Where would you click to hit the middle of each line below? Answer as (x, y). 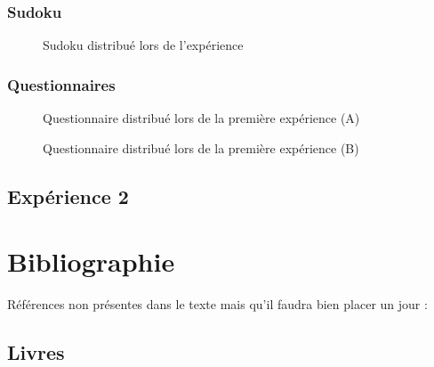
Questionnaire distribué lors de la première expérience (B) (201, 147)
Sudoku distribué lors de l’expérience (143, 45)
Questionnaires (61, 84)
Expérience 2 (68, 196)
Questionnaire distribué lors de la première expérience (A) (201, 118)
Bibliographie (91, 261)
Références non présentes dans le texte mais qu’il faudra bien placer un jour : (217, 304)
